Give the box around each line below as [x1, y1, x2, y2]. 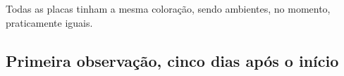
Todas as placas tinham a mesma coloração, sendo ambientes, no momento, [6, 1, 331, 15]
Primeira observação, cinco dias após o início [6, 49, 339, 71]
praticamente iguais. [6, 15, 93, 30]
